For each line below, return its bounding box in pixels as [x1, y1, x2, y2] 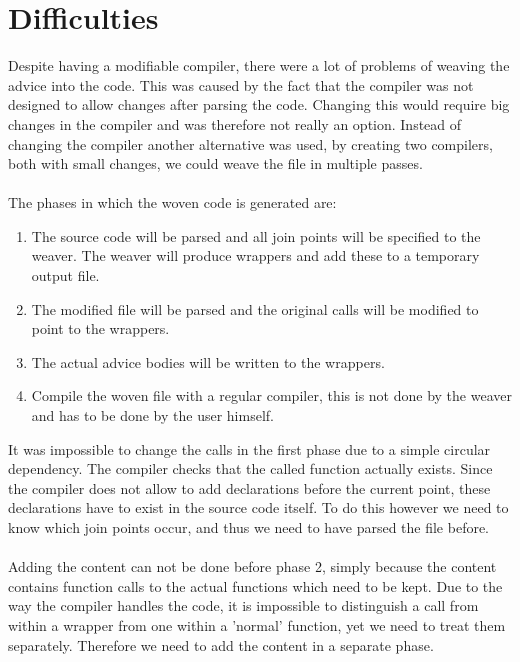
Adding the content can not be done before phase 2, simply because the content [8, 556, 497, 577]
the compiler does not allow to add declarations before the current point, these [8, 477, 491, 498]
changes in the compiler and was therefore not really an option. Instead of [8, 113, 462, 134]
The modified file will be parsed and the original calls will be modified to [31, 298, 479, 319]
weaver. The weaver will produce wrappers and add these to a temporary [31, 245, 480, 266]
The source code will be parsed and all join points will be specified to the [31, 225, 481, 246]
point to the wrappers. [31, 318, 170, 339]
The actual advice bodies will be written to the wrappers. [31, 351, 385, 372]
